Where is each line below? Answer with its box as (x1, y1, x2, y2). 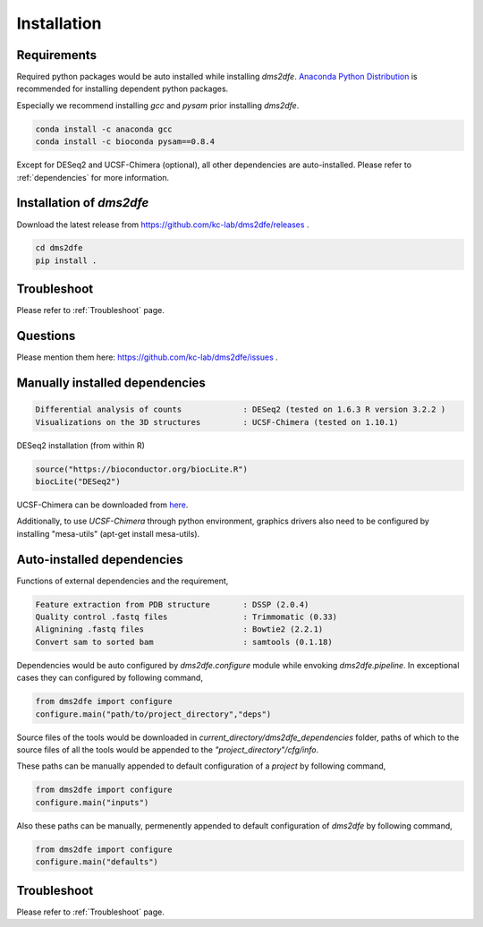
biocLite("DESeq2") (35, 477, 121, 487)
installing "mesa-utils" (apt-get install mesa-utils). (16, 528, 200, 539)
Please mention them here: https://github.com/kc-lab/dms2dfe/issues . (16, 352, 279, 362)
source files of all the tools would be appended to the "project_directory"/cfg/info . (16, 744, 319, 755)
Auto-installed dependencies (16, 551, 183, 567)
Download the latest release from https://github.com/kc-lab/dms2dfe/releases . (16, 219, 309, 230)
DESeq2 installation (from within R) (16, 439, 145, 451)
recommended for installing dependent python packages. (16, 83, 229, 94)
